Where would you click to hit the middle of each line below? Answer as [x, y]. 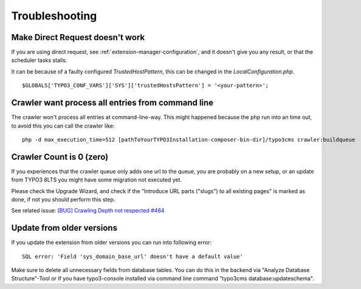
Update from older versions [64, 228]
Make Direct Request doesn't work [78, 37]
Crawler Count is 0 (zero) [60, 157]
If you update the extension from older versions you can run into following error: [112, 242]
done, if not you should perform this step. [63, 199]
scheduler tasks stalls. [39, 60]
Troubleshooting [54, 16]
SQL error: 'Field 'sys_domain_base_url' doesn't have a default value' [132, 256]
